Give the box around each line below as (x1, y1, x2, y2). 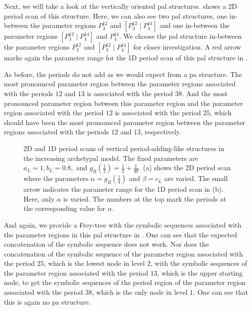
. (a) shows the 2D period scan (138, 162, 231, 173)
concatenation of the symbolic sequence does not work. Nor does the (4, 239, 209, 249)
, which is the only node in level (92, 287, 188, 297)
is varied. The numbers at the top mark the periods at (63, 193, 227, 204)
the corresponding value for (23, 203, 106, 213)
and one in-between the (160, 20, 230, 30)
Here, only (23, 193, 55, 204)
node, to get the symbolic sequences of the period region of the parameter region (4, 277, 246, 287)
